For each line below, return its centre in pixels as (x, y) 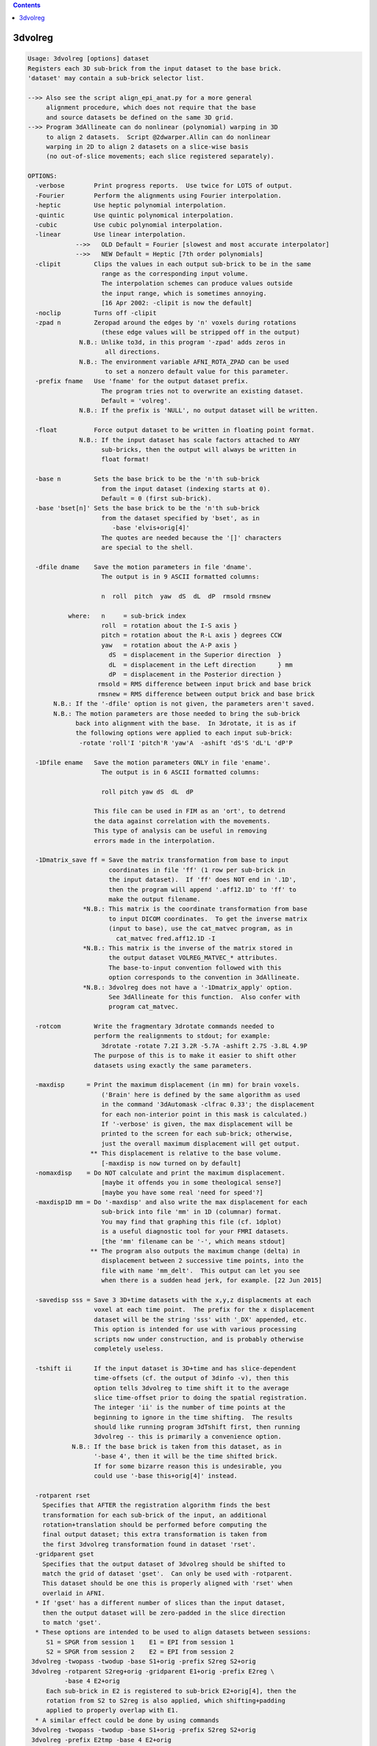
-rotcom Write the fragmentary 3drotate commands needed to (155, 1026)
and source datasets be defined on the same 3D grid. (140, 117)
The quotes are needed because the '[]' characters (192, 537)
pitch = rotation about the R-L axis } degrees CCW (192, 635)
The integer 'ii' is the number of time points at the (190, 1408)
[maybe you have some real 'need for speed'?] (183, 1192)
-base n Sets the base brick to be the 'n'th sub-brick (147, 479)
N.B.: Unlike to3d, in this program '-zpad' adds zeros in (182, 342)
